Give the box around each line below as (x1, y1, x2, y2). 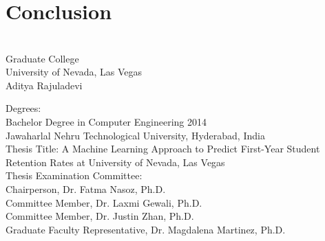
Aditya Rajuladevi (6, 78, 83, 92)
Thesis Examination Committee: (6, 168, 143, 183)
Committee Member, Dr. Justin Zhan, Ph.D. (6, 209, 194, 223)
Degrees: (6, 101, 41, 115)
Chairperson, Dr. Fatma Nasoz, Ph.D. (6, 181, 166, 196)
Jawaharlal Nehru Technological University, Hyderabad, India (6, 128, 265, 142)
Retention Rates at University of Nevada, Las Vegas (6, 154, 225, 169)
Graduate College (6, 51, 79, 65)
